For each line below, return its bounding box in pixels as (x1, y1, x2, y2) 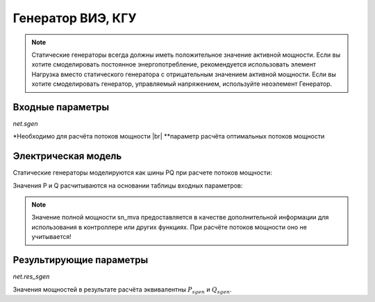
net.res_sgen (12, 272, 50, 281)
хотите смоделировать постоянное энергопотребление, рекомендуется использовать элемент (31, 60, 316, 69)
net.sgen (12, 120, 38, 128)
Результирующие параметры (12, 254, 149, 266)
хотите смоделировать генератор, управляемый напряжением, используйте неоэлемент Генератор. (31, 80, 333, 88)
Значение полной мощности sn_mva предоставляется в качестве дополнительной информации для (31, 213, 329, 222)
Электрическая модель (12, 150, 122, 162)
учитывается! (31, 233, 72, 241)
